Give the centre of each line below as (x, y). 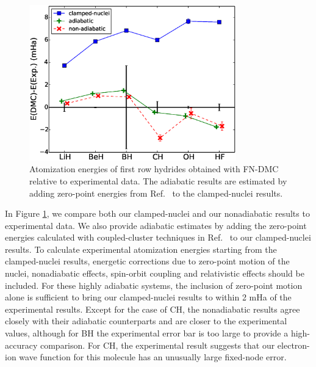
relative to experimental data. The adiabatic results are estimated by (158, 180)
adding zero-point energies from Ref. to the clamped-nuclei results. (156, 193)
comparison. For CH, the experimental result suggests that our (157, 345)
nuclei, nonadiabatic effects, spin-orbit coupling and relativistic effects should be (155, 273)
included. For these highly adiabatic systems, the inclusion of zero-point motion (154, 285)
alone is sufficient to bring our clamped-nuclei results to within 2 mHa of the (148, 297)
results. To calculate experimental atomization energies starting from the (141, 249)
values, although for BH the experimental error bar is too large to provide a (147, 333)
